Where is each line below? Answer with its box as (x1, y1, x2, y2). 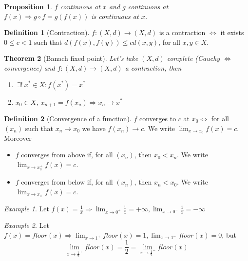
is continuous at (91, 11, 139, 21)
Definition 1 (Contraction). (4, 27, 90, 37)
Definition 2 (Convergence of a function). (4, 113, 132, 124)
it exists (220, 27, 244, 37)
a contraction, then (125, 62, 182, 73)
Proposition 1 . (4, 1, 52, 11)
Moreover (4, 133, 32, 143)
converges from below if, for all (21, 177, 113, 187)
